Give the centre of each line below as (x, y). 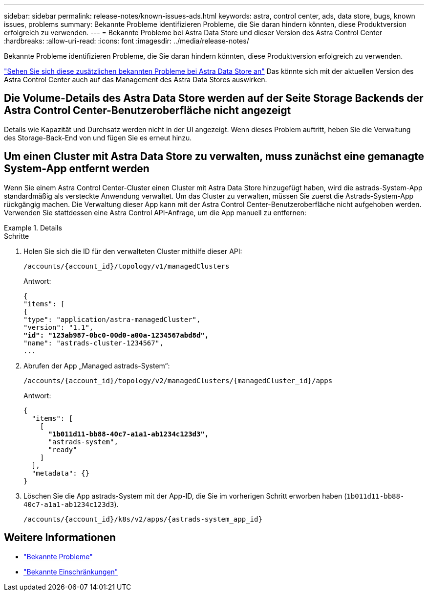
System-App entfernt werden (77, 169)
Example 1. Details (33, 228)
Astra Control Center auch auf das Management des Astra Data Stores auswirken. (136, 80)
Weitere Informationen (60, 538)
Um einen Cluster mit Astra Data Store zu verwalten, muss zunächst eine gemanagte (214, 157)
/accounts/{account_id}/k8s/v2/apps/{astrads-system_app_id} (143, 519)
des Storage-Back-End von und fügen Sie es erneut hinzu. (98, 137)
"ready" (63, 449)
